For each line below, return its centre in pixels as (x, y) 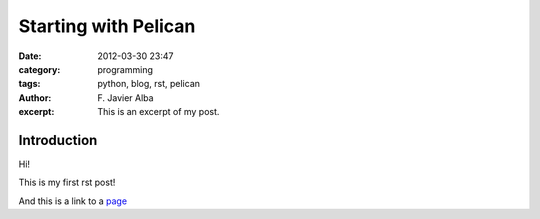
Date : (30, 56)
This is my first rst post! (67, 182)
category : (39, 69)
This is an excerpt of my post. (158, 112)
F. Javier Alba (125, 97)
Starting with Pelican (107, 26)
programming (125, 69)
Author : (35, 97)
